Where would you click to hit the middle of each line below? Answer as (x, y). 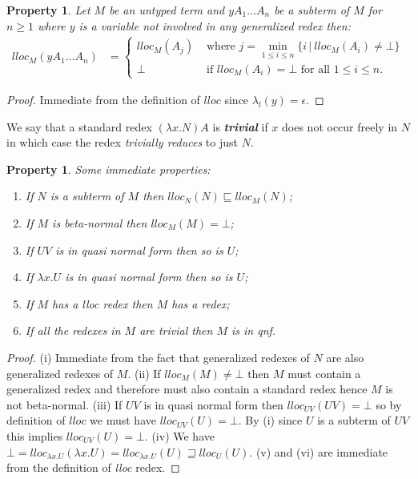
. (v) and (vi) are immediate (319, 451)
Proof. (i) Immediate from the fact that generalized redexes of (158, 357)
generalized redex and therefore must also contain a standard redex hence (187, 389)
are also (345, 357)
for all (315, 69)
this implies (35, 435)
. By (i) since (270, 420)
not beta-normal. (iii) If (64, 404)
